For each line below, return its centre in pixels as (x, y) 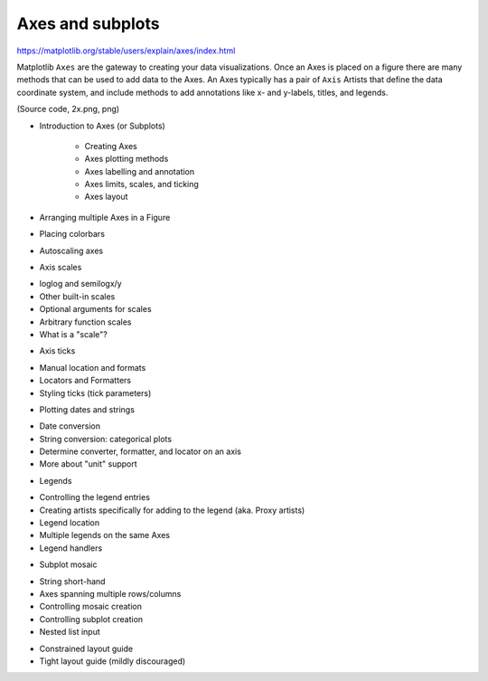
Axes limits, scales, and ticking (141, 184)
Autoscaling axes (71, 251)
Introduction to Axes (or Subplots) (103, 126)
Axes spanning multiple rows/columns (110, 594)
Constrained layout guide (86, 648)
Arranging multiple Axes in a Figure (105, 217)
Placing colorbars (72, 234)
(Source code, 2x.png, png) (68, 109)
